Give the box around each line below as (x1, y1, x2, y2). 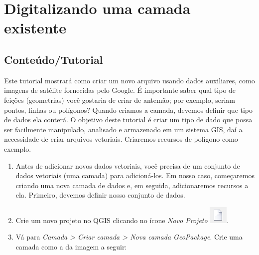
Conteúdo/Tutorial (4, 51, 103, 67)
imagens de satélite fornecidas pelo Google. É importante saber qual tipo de (4, 85, 236, 95)
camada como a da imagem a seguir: (15, 242, 127, 252)
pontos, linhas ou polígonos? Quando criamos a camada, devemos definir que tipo (4, 104, 253, 115)
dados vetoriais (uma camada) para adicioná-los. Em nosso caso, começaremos (15, 170, 255, 181)
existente (4, 17, 66, 38)
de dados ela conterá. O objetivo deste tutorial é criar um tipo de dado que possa (4, 114, 253, 125)
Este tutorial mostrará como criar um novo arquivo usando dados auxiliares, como (4, 75, 255, 85)
